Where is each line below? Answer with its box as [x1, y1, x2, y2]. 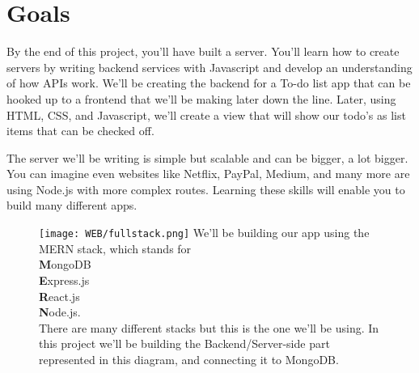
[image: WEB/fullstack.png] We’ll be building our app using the [39, 224, 370, 241]
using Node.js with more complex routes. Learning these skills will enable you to [6, 180, 405, 197]
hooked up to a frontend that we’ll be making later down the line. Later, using [6, 90, 396, 107]
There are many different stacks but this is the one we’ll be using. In [39, 319, 379, 336]
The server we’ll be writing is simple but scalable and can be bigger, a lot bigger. [6, 149, 408, 166]
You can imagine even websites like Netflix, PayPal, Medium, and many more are [6, 165, 410, 182]
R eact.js [39, 287, 80, 304]
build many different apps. [6, 197, 138, 214]
